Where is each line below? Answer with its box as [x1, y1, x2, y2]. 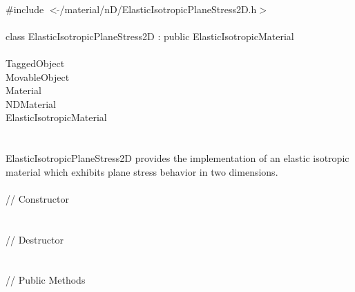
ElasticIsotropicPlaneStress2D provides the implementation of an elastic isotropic [6, 151, 349, 165]
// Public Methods [6, 273, 86, 287]
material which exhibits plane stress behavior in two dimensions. [6, 164, 278, 179]
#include [6, 1, 44, 16]
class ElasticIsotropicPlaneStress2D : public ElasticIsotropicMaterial [6, 28, 294, 43]
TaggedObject [6, 55, 65, 70]
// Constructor [6, 191, 69, 206]
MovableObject [6, 69, 70, 84]
